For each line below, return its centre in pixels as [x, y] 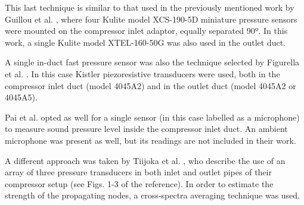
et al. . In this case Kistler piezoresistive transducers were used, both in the [142, 73]
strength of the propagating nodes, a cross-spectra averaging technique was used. [152, 195]
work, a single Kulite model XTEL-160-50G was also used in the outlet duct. [145, 42]
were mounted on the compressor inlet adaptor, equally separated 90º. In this [146, 31]
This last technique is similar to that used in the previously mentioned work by [150, 7]
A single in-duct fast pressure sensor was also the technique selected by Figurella [152, 62]
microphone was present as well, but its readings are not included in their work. [151, 140]
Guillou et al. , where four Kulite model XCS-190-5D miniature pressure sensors [151, 19]
